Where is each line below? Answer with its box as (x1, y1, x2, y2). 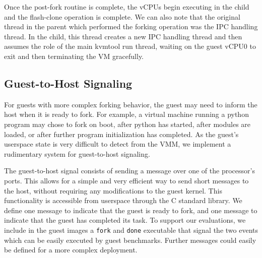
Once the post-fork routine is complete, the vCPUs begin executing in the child (4, 2, 249, 12)
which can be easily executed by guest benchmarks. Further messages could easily (4, 234, 256, 245)
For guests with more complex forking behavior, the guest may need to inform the (4, 99, 257, 109)
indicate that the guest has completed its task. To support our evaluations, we (4, 215, 246, 225)
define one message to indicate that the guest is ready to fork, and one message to (4, 205, 257, 215)
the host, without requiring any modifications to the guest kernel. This (4, 185, 222, 196)
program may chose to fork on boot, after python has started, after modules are (4, 118, 251, 129)
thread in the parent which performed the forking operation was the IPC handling (4, 21, 258, 32)
